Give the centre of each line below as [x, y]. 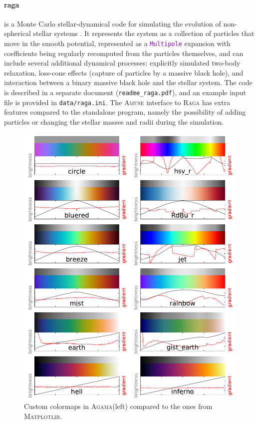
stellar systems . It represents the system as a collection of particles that [144, 33]
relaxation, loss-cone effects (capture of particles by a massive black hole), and [124, 72]
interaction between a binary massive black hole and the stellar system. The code [128, 82]
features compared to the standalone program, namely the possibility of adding [125, 112]
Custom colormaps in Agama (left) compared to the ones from [118, 406]
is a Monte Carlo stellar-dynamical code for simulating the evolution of [113, 23]
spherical [17, 33]
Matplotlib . [43, 416]
